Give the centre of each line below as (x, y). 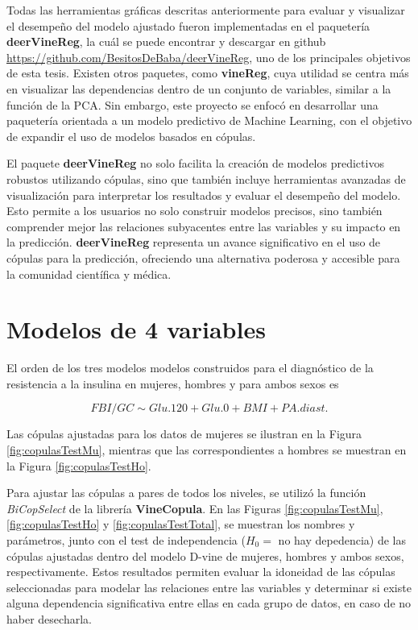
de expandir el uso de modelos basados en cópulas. (131, 136)
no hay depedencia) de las (342, 539)
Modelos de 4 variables (136, 329)
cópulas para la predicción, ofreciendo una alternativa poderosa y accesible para (203, 257)
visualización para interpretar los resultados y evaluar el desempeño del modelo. (204, 195)
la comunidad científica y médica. (89, 274)
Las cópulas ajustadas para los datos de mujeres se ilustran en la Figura (184, 434)
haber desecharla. (49, 618)
